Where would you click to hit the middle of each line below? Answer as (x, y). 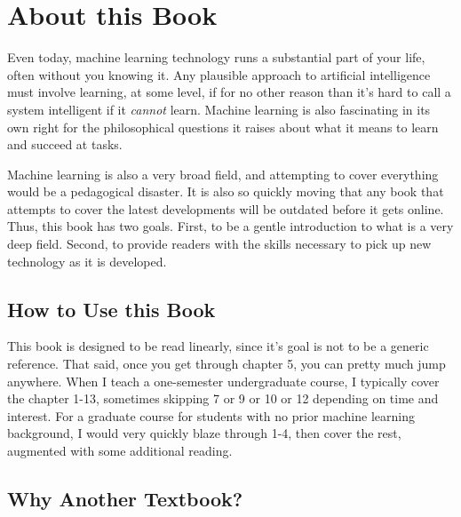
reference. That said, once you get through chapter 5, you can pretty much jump (227, 364)
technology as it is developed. (87, 261)
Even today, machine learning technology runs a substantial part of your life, (216, 57)
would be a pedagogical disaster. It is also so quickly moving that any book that (226, 191)
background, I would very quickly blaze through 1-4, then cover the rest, (204, 433)
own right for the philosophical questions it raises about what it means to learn (223, 127)
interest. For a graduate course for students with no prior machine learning (211, 415)
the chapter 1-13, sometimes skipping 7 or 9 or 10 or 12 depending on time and (223, 398)
